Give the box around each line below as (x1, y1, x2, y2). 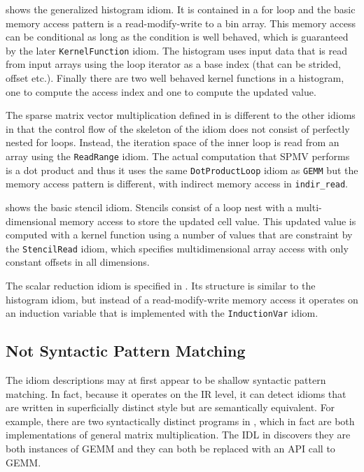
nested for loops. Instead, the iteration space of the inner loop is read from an (6, 135, 339, 150)
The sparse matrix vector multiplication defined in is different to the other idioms (6, 108, 356, 122)
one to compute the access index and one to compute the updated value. (6, 84, 316, 99)
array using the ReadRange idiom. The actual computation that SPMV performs (6, 149, 350, 163)
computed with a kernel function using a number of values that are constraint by (6, 227, 353, 242)
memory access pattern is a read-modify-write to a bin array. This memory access (6, 15, 356, 30)
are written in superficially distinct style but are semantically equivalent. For (6, 400, 335, 415)
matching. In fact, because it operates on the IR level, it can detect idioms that (6, 386, 346, 401)
